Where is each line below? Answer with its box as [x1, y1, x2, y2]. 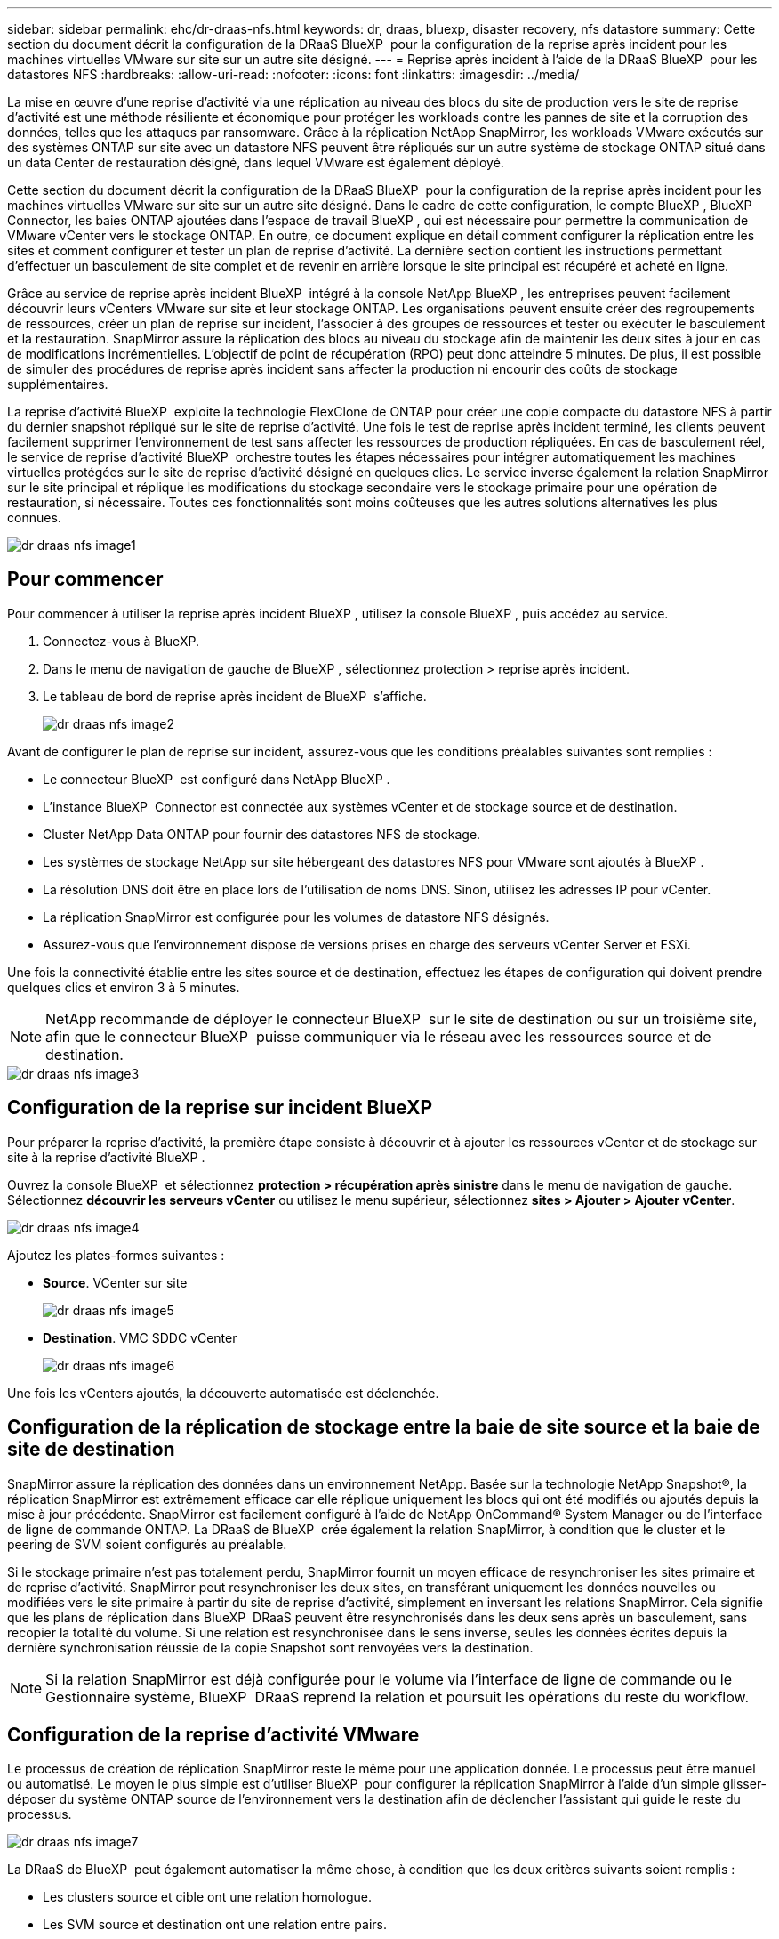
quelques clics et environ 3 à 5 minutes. [7, 979, 240, 995]
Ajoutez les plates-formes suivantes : [7, 1247, 225, 1263]
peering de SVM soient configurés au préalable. [7, 1536, 287, 1552]
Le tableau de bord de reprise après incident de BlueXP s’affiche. [43, 688, 427, 704]
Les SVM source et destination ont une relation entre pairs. [43, 1917, 387, 1933]
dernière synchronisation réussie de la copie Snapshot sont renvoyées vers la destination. [7, 1639, 534, 1655]
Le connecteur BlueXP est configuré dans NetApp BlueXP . [43, 771, 390, 787]
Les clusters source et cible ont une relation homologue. [43, 1889, 373, 1905]
